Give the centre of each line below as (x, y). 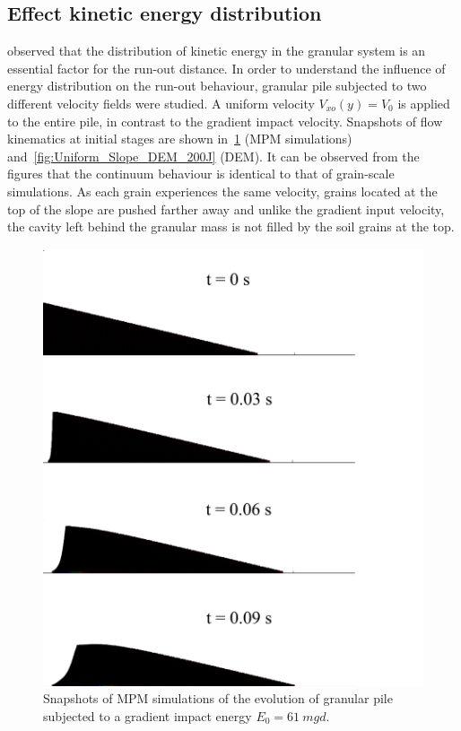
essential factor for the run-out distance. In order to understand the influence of (226, 68)
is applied (424, 103)
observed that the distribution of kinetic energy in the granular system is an (217, 51)
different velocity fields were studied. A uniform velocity (161, 103)
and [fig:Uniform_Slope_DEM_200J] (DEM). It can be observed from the (213, 156)
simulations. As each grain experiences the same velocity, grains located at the (222, 191)
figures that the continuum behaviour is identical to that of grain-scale (201, 174)
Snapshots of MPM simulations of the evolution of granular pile (218, 698)
